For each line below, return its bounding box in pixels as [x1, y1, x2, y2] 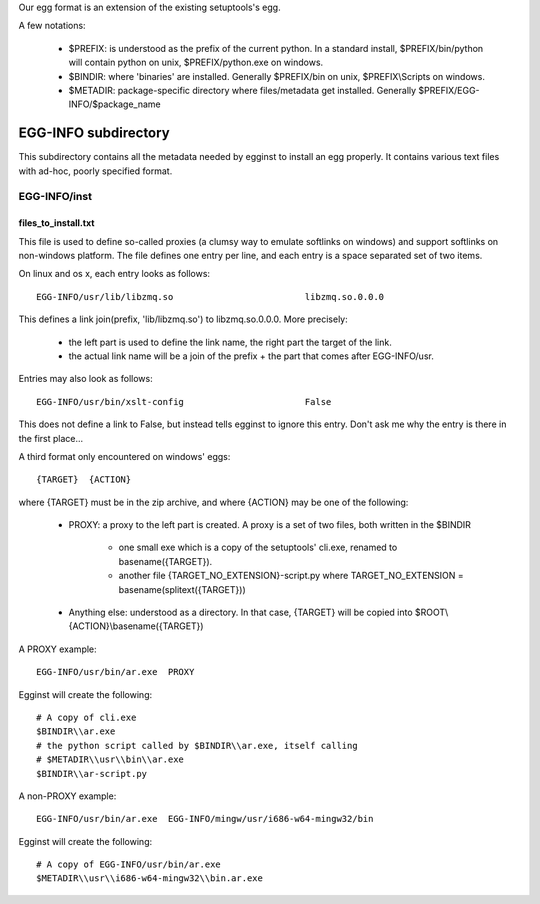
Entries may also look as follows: [18, 373, 154, 385]
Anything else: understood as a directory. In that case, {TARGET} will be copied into [68, 606, 414, 619]
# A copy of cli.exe [36, 711, 137, 723]
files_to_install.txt [18, 217, 95, 229]
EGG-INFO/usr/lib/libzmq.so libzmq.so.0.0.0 [36, 291, 385, 302]
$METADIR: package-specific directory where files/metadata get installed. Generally [68, 84, 417, 96]
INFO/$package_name [68, 98, 162, 110]
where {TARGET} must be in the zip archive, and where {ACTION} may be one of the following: [18, 496, 409, 508]
